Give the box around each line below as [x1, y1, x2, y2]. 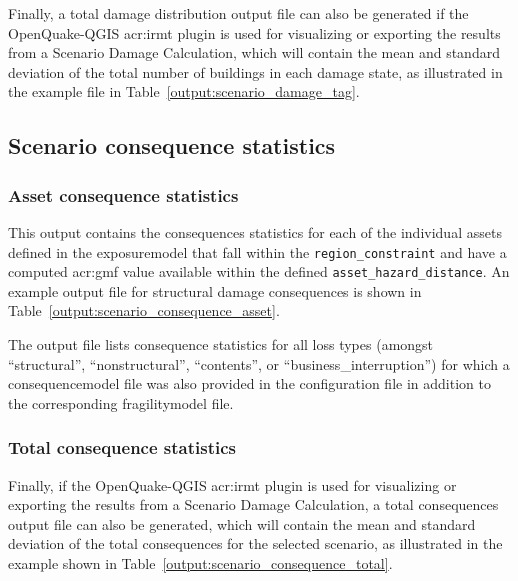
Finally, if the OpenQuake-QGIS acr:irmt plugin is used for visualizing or [8, 474, 457, 495]
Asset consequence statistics [8, 182, 239, 207]
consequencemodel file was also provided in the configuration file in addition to [8, 373, 491, 394]
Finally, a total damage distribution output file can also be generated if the [8, 3, 469, 23]
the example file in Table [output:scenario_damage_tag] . [8, 81, 360, 102]
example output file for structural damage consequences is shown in [8, 280, 422, 301]
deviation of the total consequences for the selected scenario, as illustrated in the [8, 533, 503, 554]
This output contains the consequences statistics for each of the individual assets [8, 221, 502, 242]
